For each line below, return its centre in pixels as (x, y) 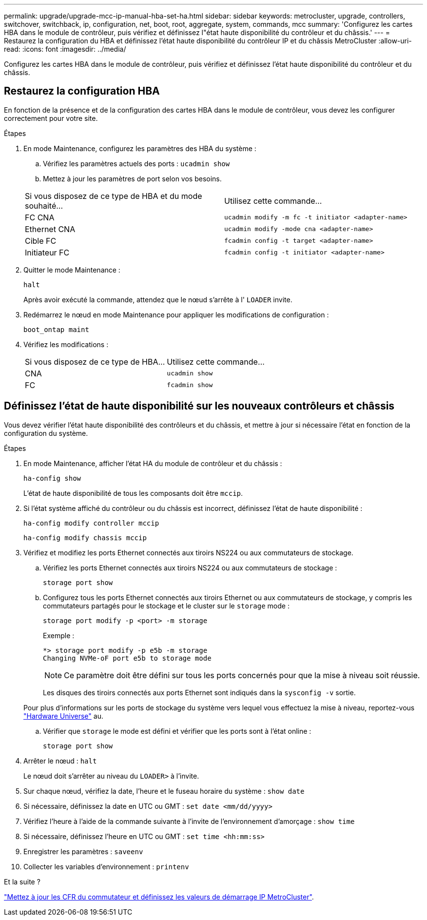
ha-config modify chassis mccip (85, 538)
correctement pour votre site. (51, 118)
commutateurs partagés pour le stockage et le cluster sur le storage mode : (166, 606)
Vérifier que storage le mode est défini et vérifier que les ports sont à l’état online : (177, 731)
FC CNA (40, 217)
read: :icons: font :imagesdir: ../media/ (65, 49)
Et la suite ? (22, 881)
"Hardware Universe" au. (63, 716)
